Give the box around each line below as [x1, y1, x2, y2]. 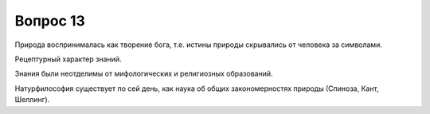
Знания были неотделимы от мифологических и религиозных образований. [14, 69, 274, 79]
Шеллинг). [14, 95, 50, 104]
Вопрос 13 [14, 12, 85, 29]
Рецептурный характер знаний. [14, 54, 122, 64]
